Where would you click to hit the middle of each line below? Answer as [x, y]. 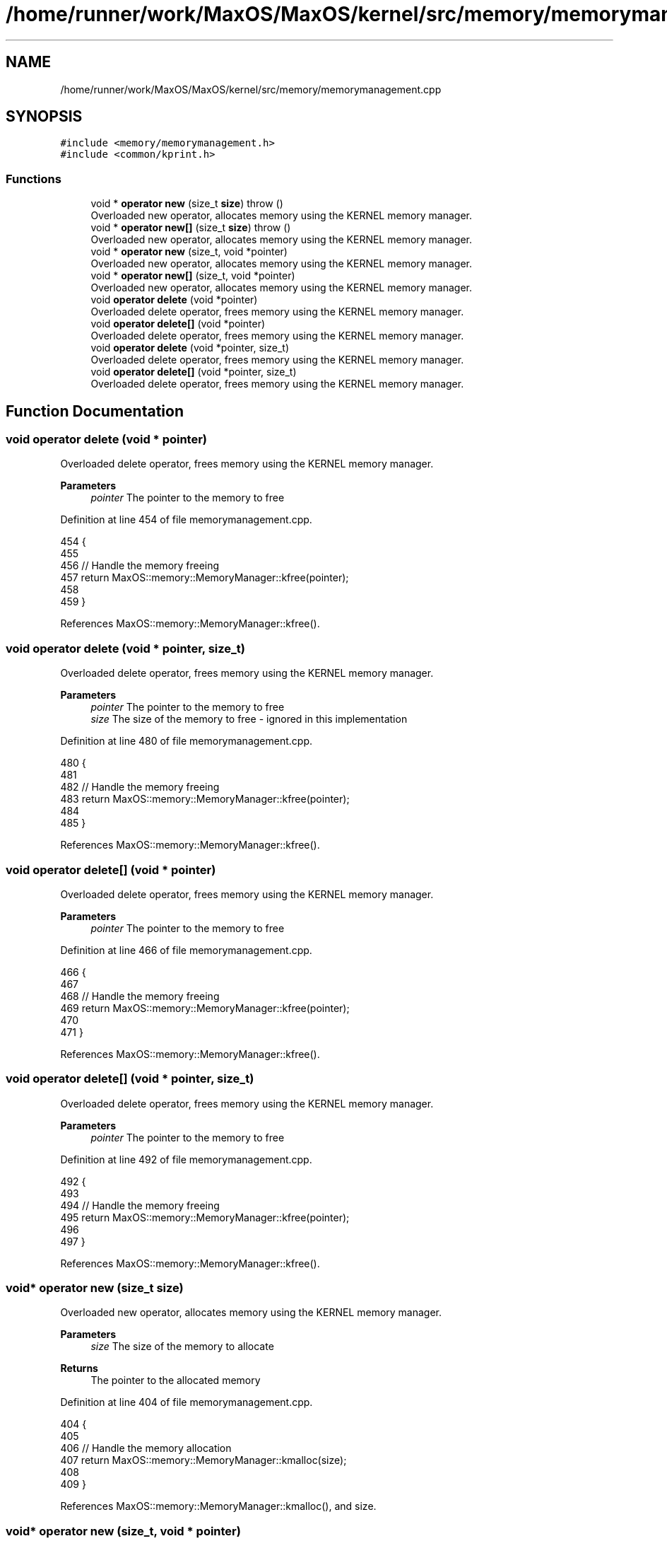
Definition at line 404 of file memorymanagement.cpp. [187, 1402]
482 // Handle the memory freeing [140, 787]
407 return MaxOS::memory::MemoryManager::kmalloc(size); [203, 1460]
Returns [79, 1368]
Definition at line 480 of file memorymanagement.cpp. [186, 741]
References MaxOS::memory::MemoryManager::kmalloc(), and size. [218, 1506]
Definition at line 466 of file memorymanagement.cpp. [186, 950]
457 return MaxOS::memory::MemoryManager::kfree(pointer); [205, 578]
